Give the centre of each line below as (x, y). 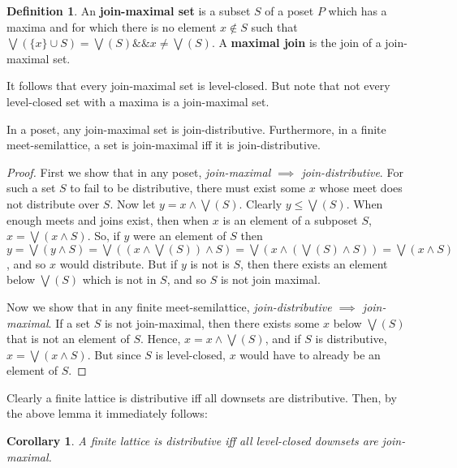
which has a (358, 11)
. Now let (133, 203)
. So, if (103, 236)
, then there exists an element (314, 263)
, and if (283, 339)
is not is (210, 263)
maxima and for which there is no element (112, 26)
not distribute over (53, 203)
